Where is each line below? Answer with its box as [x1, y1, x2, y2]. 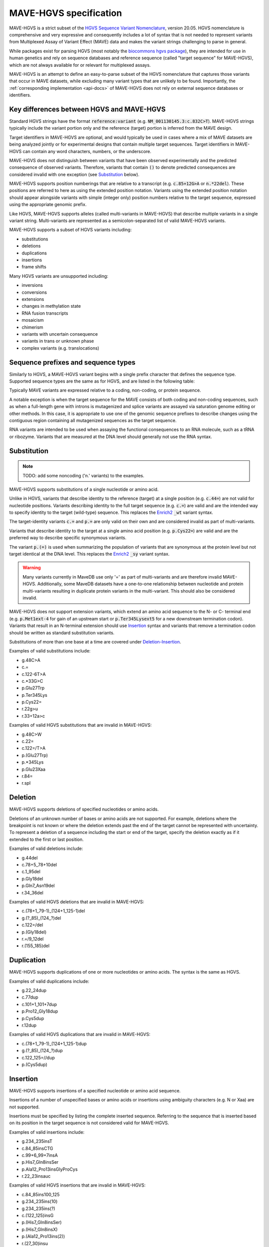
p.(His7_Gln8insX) [21, 1226, 58, 1232]
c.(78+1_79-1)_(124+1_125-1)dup [21, 1040, 87, 1046]
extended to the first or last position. [9, 836, 84, 842]
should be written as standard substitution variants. [9, 629, 115, 635]
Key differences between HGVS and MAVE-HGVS [9, 105, 166, 113]
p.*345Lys [21, 759, 44, 765]
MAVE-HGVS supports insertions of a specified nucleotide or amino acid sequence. [9, 1087, 181, 1093]
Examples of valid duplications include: [9, 978, 90, 984]
